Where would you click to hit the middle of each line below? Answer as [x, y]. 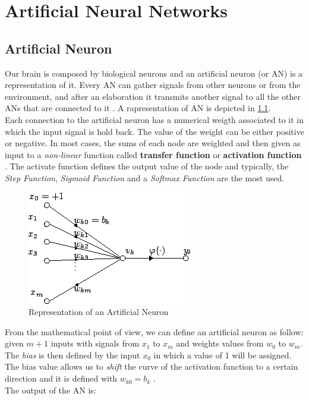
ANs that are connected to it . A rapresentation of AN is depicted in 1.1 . [138, 108]
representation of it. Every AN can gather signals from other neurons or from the [153, 85]
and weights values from [220, 343]
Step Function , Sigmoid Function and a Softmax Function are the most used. [145, 177]
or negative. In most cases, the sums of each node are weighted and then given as [153, 143]
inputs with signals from [95, 343]
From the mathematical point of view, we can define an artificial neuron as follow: [154, 331]
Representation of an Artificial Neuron [99, 312]
